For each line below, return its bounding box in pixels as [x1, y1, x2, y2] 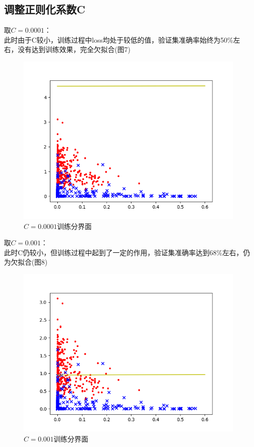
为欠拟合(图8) [4, 257, 47, 267]
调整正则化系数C [4, 1, 85, 17]
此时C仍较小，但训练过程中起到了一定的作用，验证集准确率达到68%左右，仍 [4, 247, 250, 257]
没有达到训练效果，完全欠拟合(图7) [17, 44, 130, 55]
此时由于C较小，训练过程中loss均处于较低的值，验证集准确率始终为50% [4, 34, 233, 45]
